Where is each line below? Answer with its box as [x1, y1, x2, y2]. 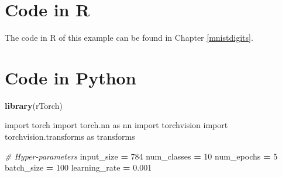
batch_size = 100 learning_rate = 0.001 [5, 161, 152, 174]
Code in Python [5, 65, 136, 89]
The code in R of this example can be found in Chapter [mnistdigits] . [5, 31, 253, 44]
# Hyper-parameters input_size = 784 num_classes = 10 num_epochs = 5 [5, 150, 278, 162]
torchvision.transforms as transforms [5, 130, 135, 143]
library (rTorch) [5, 99, 63, 111]
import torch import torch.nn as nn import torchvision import [5, 119, 228, 131]
